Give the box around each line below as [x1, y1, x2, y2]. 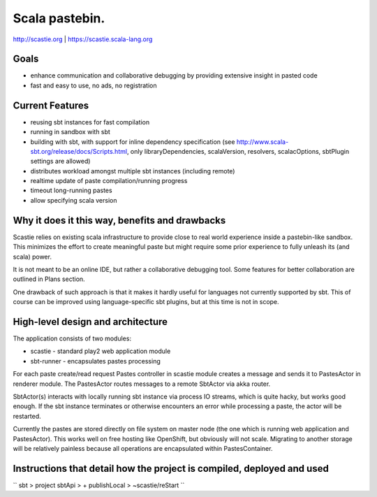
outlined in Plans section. [13, 275, 85, 283]
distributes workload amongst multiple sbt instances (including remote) [30, 166, 235, 175]
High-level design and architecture [13, 315, 168, 328]
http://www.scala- [236, 137, 289, 146]
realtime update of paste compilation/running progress [30, 177, 188, 185]
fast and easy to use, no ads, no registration [30, 81, 157, 89]
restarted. [13, 412, 41, 420]
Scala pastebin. [13, 10, 105, 26]
